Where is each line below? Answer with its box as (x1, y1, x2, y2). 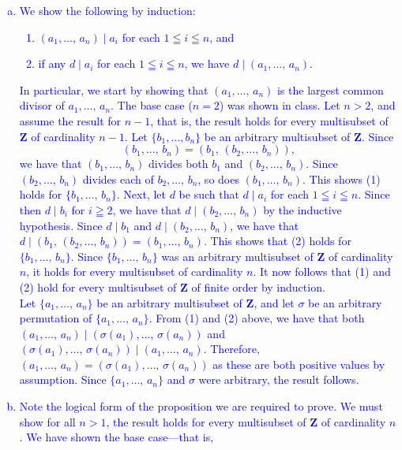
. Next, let (116, 186, 166, 203)
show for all (19, 413, 76, 430)
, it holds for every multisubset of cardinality (26, 263, 243, 280)
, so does (197, 170, 239, 187)
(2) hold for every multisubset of (19, 278, 177, 295)
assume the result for (19, 112, 122, 128)
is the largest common (276, 81, 384, 98)
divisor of (19, 97, 65, 113)
